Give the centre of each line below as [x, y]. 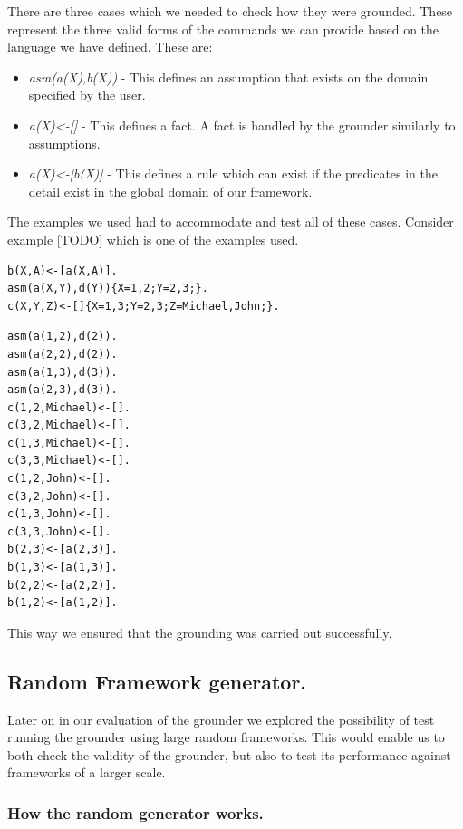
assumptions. [64, 143]
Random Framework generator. [157, 681]
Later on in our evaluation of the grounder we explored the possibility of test [221, 719]
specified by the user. [87, 95]
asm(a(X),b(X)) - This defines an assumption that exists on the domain [228, 77]
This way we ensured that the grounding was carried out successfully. [200, 632]
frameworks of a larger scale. [87, 772]
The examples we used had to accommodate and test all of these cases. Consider [231, 222]
